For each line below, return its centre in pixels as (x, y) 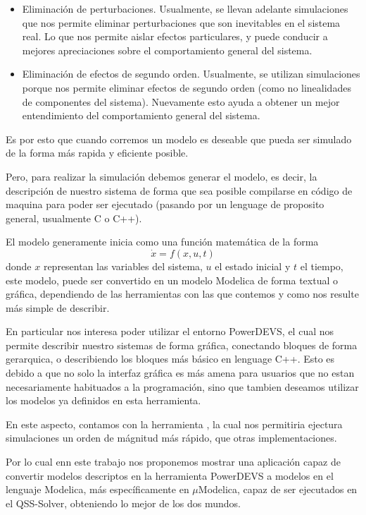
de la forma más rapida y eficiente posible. (97, 153)
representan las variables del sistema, (123, 266)
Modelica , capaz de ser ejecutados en (278, 489)
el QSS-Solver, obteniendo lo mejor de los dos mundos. (123, 503)
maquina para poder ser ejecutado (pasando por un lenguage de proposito (165, 204)
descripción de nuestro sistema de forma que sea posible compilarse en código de (179, 190)
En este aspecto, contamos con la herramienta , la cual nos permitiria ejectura (174, 424)
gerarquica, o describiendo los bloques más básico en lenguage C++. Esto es (170, 359)
